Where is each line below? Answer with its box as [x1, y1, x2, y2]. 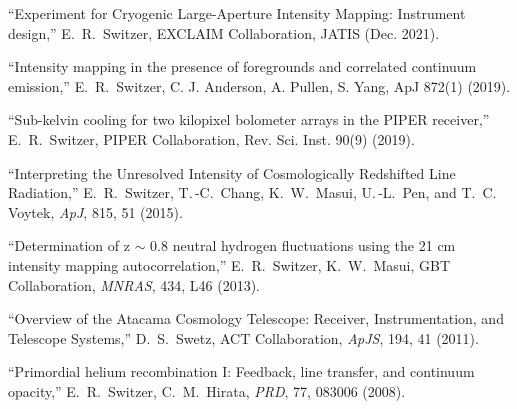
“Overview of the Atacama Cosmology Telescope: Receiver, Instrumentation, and [8, 308, 504, 329]
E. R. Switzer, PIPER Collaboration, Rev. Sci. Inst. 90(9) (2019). [8, 128, 415, 149]
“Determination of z [8, 235, 130, 256]
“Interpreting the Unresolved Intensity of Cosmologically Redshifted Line [8, 162, 456, 183]
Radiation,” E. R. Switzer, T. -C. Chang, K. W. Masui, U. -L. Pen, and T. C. [8, 182, 497, 203]
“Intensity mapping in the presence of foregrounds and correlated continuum [8, 56, 477, 77]
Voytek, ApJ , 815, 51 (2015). [8, 201, 183, 222]
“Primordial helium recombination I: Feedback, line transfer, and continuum [8, 361, 475, 382]
